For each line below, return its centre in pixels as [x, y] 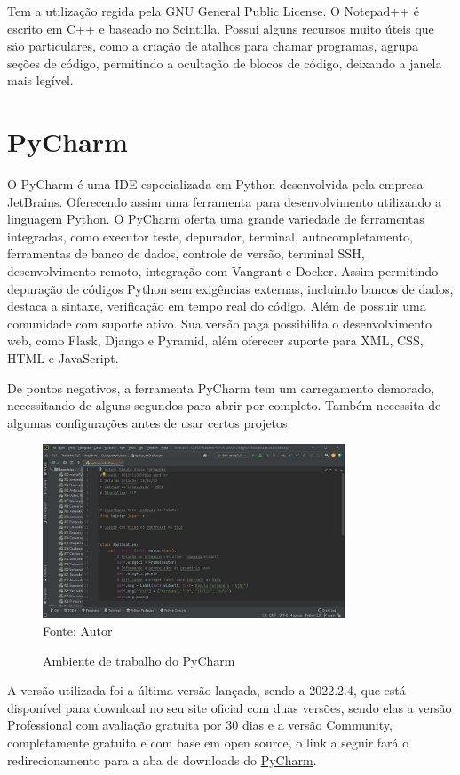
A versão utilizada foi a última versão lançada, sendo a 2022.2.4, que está [206, 690]
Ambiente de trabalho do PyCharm [139, 660]
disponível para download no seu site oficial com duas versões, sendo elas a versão [230, 707]
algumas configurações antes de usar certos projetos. [149, 422]
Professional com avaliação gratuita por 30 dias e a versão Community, [200, 725]
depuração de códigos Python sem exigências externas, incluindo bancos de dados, [230, 288]
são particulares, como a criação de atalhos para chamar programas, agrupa [213, 46]
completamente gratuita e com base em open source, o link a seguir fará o [208, 742]
